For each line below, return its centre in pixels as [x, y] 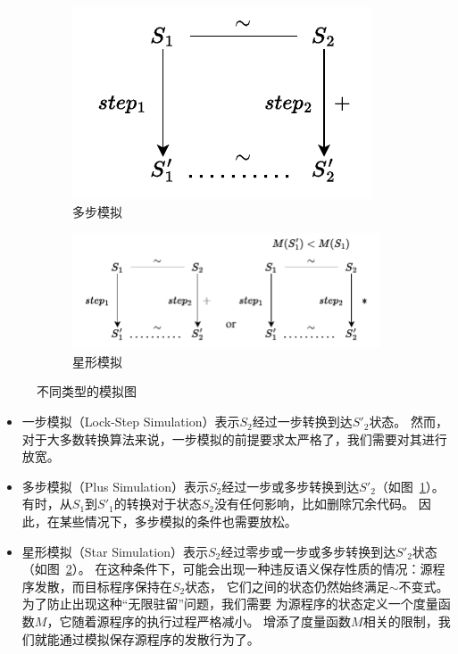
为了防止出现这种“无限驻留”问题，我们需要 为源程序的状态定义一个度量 [230, 604]
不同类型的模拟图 [87, 391]
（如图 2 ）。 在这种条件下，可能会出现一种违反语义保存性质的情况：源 [227, 569]
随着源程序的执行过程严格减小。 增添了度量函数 [212, 621]
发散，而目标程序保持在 [103, 586]
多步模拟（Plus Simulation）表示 [115, 486]
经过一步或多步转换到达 [291, 486]
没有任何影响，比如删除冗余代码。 [314, 504]
